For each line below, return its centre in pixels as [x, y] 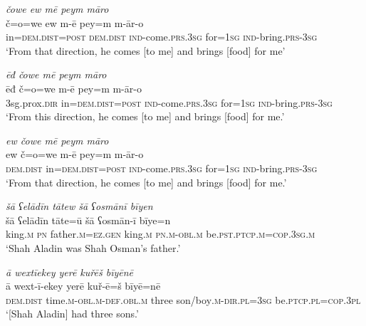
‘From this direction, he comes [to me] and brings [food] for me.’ [145, 116]
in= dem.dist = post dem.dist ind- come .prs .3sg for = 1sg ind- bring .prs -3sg [162, 37]
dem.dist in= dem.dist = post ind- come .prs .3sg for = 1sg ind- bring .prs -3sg [162, 168]
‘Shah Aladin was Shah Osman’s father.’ [93, 247]
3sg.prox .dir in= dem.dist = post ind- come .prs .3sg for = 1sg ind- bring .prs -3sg [169, 102]
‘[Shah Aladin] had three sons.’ [72, 314]
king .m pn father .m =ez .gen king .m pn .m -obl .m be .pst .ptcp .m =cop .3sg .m [161, 234]
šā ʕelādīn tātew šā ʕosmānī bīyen [79, 206]
